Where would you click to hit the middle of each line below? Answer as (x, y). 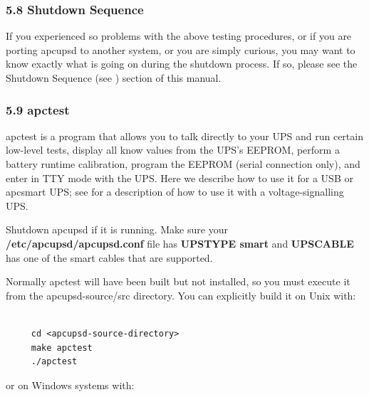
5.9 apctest (38, 109)
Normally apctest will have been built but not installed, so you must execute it (178, 281)
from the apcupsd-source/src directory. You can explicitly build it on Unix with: (181, 295)
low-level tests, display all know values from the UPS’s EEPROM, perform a (173, 150)
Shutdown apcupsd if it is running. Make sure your (117, 229)
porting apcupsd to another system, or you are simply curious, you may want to (181, 49)
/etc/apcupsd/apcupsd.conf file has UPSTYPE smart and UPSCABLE (180, 243)
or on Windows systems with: (70, 385)
